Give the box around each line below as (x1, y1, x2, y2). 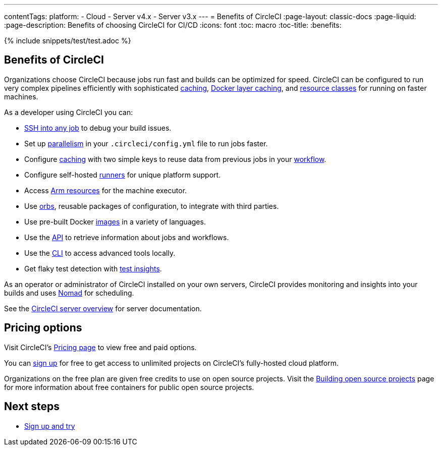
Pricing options (4, 321, 82, 334)
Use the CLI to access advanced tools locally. (24, 248, 176, 257)
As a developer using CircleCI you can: (4, 107, 133, 117)
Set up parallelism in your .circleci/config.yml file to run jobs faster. (24, 139, 268, 148)
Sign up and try (24, 421, 75, 430)
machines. (4, 92, 38, 101)
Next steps (4, 400, 60, 413)
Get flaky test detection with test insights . (24, 264, 162, 273)
